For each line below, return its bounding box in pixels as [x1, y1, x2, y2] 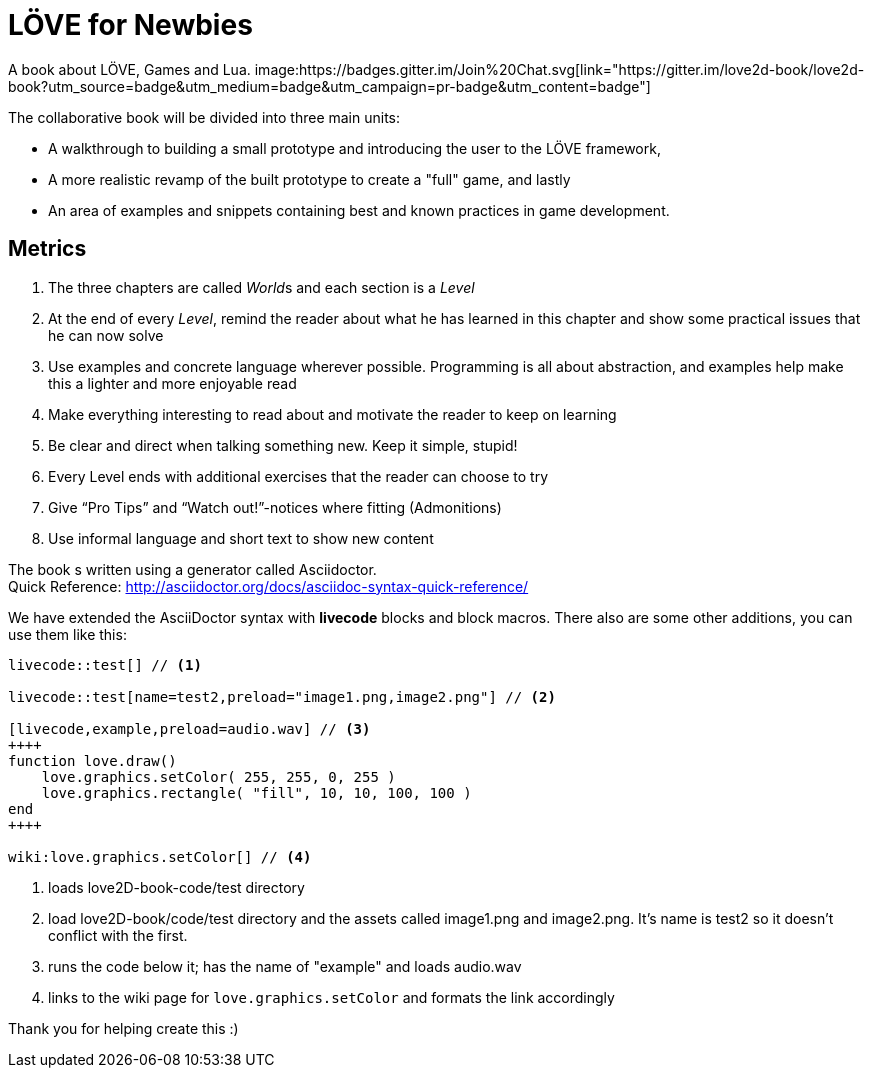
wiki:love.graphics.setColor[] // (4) [8, 848, 312, 865]
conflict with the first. [48, 926, 188, 944]
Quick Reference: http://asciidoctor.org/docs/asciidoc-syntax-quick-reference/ [8, 577, 529, 595]
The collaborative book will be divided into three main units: [8, 108, 401, 126]
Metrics [8, 236, 87, 262]
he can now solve [48, 326, 164, 344]
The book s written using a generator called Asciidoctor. [8, 560, 377, 578]
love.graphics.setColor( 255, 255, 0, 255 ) [41, 768, 396, 785]
